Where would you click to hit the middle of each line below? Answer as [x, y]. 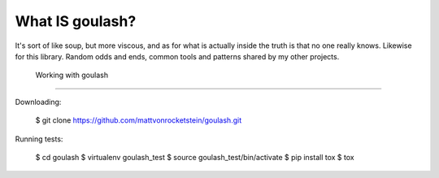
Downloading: [38, 102]
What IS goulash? [76, 21]
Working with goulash [72, 75]
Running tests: [39, 139]
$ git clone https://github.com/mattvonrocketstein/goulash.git [139, 120]
